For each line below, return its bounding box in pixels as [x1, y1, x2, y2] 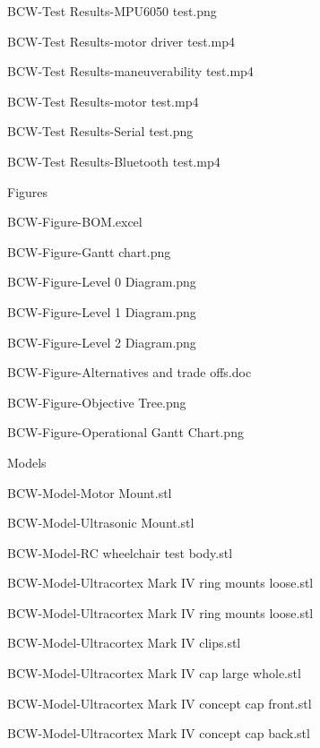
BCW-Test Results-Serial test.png [7, 122, 194, 141]
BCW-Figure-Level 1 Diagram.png [7, 302, 196, 321]
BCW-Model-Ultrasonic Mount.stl [7, 513, 195, 532]
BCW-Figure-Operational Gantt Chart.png [7, 423, 244, 442]
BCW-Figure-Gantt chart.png [7, 242, 171, 261]
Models [7, 452, 47, 471]
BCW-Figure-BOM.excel [7, 212, 143, 231]
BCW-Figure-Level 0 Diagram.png [7, 272, 196, 291]
